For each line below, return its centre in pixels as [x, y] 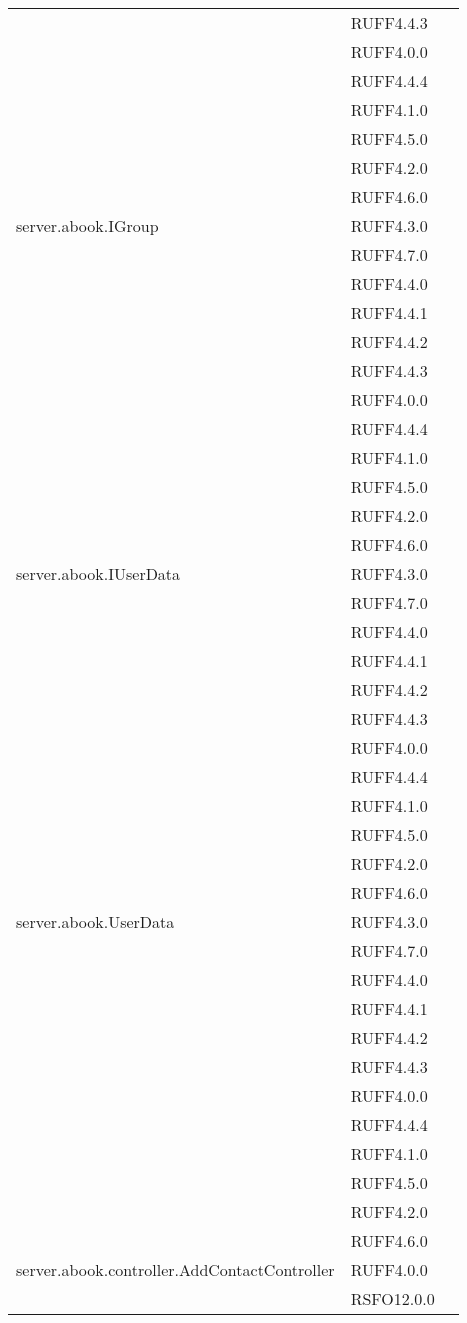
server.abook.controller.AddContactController [175, 1269]
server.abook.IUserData [98, 573]
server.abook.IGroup [87, 225]
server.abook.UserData [95, 921]
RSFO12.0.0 [392, 1298]
